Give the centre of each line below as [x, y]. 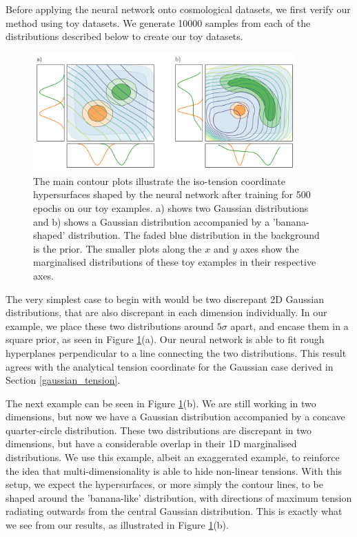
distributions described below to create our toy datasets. [124, 36]
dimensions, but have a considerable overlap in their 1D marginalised [151, 443]
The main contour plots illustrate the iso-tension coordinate [159, 180]
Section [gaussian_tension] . [63, 380]
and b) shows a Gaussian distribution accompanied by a [152, 221]
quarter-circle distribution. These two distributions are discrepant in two [159, 430]
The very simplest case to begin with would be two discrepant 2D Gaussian [165, 299]
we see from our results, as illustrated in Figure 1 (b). [117, 525]
